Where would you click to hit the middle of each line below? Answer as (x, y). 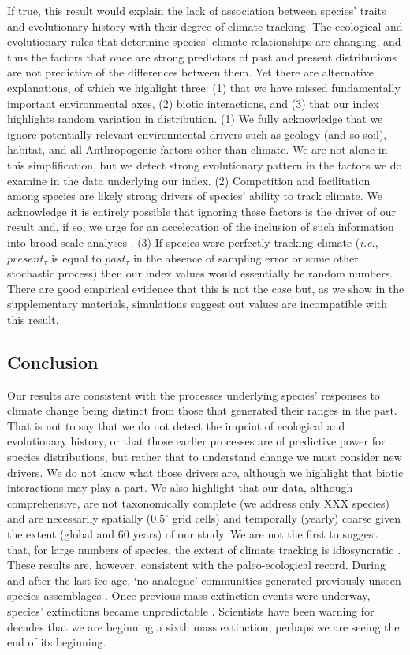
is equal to (76, 257)
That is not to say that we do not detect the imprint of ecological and (176, 425)
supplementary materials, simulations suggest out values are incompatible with (198, 304)
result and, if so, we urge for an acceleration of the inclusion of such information (201, 227)
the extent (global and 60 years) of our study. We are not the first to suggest (192, 534)
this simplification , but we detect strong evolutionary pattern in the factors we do (205, 164)
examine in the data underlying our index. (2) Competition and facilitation (189, 180)
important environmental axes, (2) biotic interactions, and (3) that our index (193, 103)
